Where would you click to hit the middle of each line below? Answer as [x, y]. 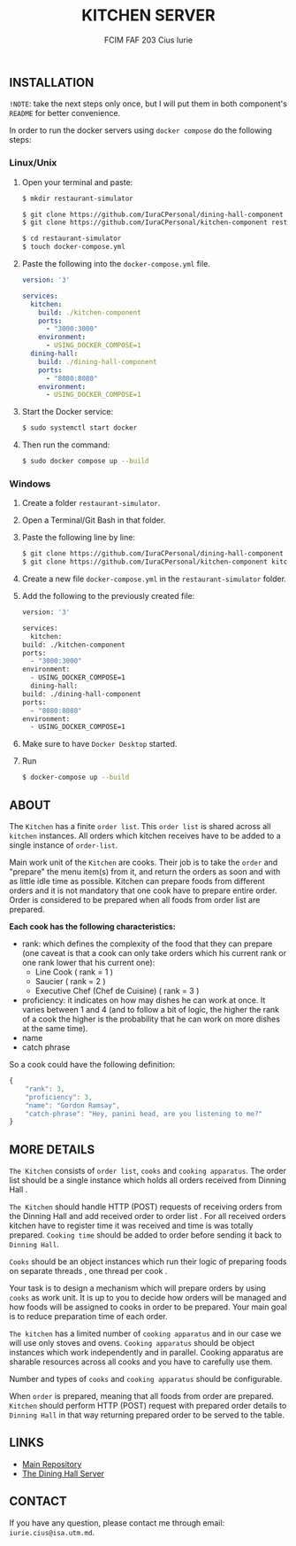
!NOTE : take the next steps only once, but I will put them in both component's [148, 104]
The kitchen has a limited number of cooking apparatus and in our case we [145, 1333]
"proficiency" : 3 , [59, 1097]
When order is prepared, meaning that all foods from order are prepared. [141, 1396]
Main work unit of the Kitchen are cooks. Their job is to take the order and [144, 862]
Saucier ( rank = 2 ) [70, 982]
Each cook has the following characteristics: [93, 927]
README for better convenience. [65, 113]
